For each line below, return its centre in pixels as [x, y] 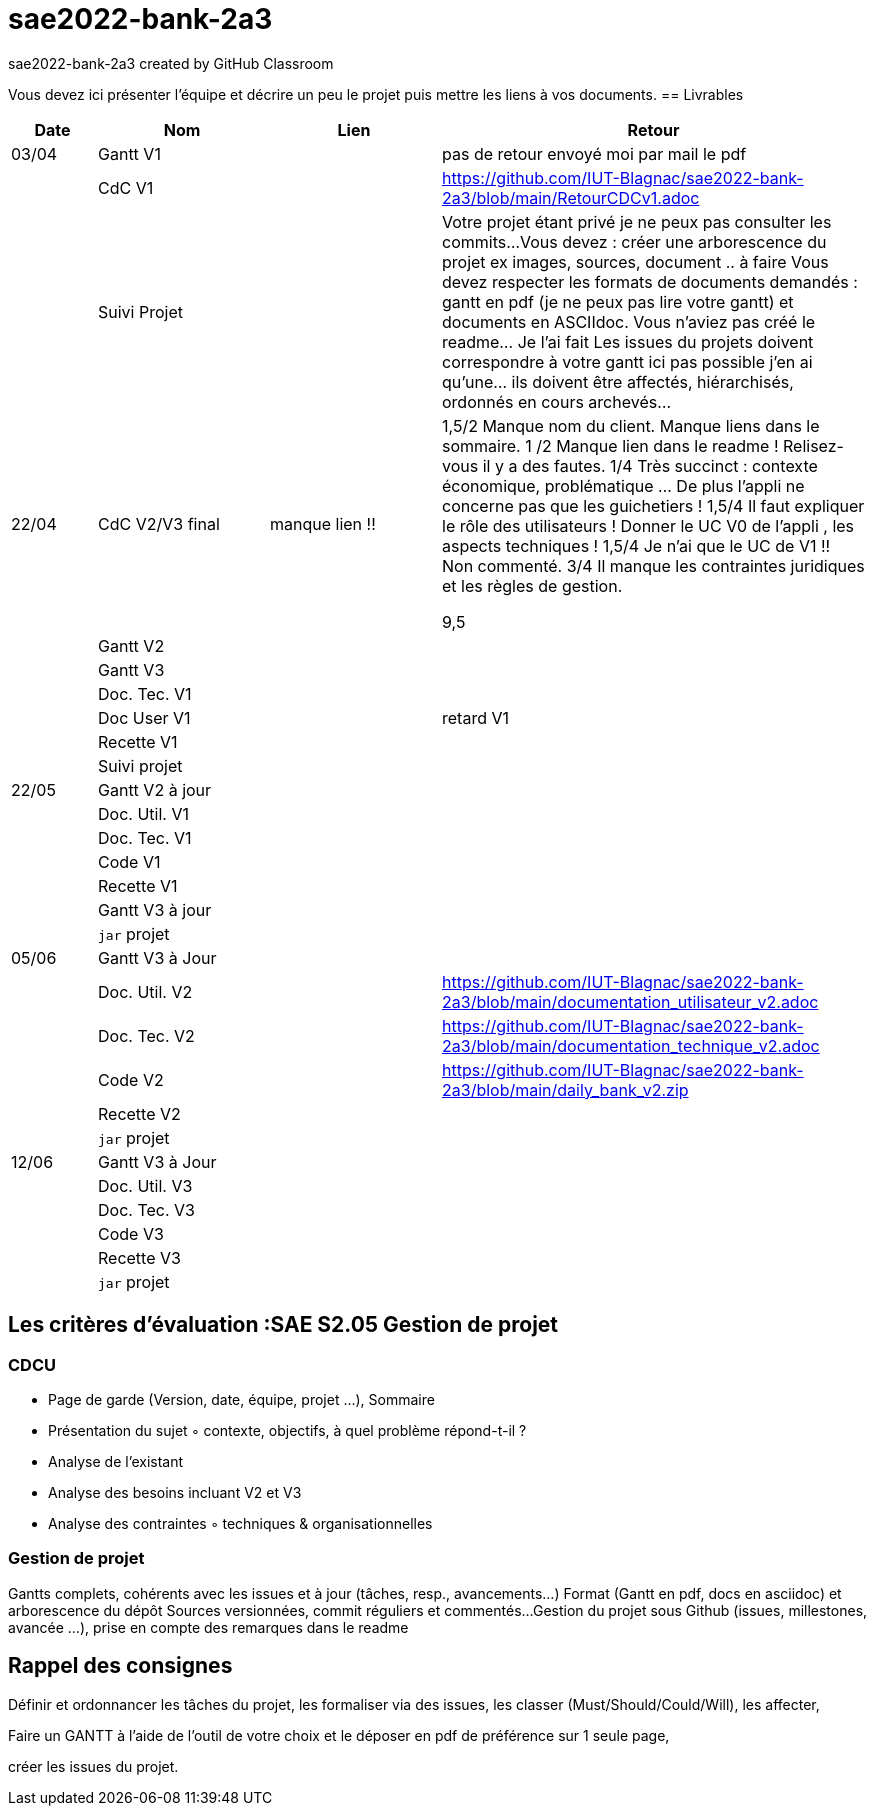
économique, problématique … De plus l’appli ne [623, 485]
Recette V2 [139, 1113]
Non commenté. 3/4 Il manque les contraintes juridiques [653, 565]
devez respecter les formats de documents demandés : [650, 281]
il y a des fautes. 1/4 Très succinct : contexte [650, 465]
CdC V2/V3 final [159, 523]
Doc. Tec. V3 [146, 1209]
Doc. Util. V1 [143, 813]
